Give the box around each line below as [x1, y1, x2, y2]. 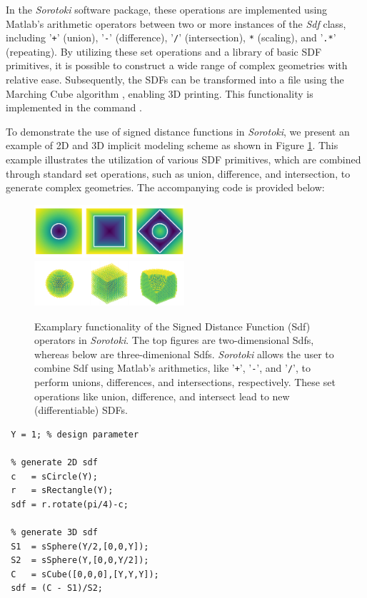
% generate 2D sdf [11, 457, 98, 468]
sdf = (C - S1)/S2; [11, 583, 104, 594]
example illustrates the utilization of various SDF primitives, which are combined [6, 152, 361, 166]
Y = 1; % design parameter [11, 429, 139, 440]
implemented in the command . [6, 100, 142, 115]
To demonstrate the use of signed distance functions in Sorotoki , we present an [6, 123, 350, 138]
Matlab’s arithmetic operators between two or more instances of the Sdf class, [6, 16, 346, 31]
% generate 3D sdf [11, 527, 98, 538]
